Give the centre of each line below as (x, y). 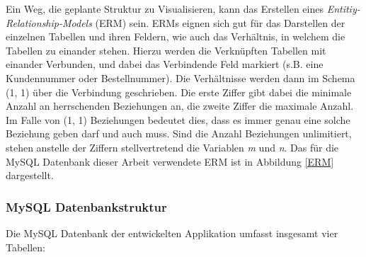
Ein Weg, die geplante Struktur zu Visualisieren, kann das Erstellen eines (165, 8)
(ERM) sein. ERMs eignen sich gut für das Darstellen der (220, 22)
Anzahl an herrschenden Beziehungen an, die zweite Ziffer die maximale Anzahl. (180, 106)
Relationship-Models (49, 22)
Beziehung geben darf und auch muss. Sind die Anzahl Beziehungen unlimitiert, (179, 133)
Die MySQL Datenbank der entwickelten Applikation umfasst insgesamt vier (172, 233)
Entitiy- (343, 8)
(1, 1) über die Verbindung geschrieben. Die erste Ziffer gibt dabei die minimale (179, 92)
